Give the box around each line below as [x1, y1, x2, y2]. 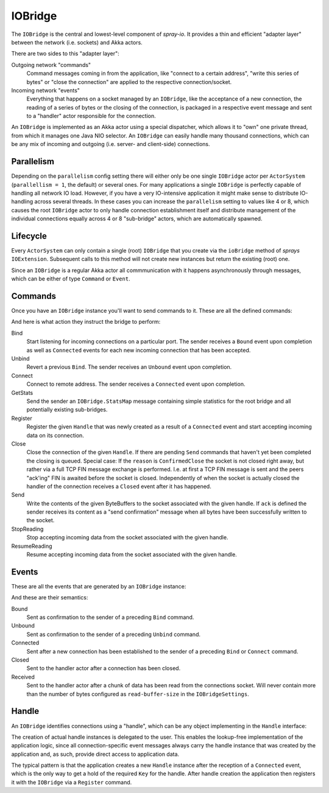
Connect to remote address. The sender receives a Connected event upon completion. [26, 380, 246, 388]
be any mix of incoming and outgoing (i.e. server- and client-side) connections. [11, 141, 210, 148]
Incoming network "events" [11, 86, 80, 94]
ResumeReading [11, 542, 52, 550]
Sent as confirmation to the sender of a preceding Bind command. [26, 613, 194, 621]
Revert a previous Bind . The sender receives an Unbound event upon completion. [26, 363, 232, 371]
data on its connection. [26, 431, 85, 439]
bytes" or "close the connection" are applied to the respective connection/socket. [26, 78, 232, 85]
